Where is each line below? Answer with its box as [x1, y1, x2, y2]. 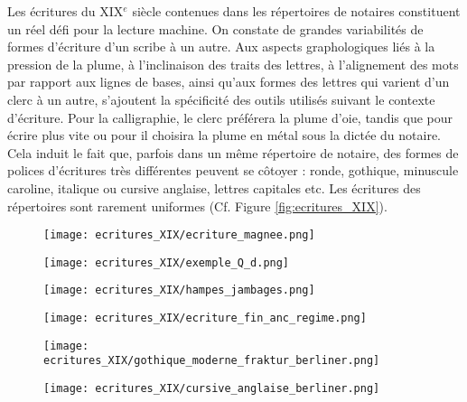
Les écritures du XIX [7, 2, 124, 20]
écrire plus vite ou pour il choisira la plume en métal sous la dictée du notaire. [7, 126, 441, 145]
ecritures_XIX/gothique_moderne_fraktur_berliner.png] [43, 354, 380, 368]
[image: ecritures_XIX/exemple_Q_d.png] [43, 256, 290, 269]
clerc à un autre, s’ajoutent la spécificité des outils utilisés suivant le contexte [7, 89, 435, 108]
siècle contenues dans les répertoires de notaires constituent [132, 2, 461, 20]
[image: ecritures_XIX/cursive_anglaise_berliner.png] [43, 382, 380, 396]
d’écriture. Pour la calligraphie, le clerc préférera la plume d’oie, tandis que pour [7, 108, 453, 126]
